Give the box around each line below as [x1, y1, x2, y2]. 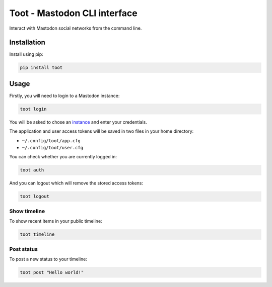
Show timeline [9, 208, 45, 215]
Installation [9, 38, 45, 47]
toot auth [20, 167, 44, 173]
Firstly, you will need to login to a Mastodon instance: [9, 92, 120, 99]
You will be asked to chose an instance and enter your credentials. [9, 119, 147, 125]
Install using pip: [9, 51, 44, 57]
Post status [9, 245, 38, 252]
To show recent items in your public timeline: [9, 218, 103, 224]
